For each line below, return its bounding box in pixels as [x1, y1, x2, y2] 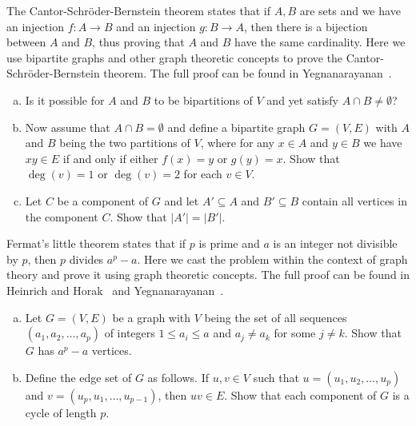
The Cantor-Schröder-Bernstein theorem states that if [6, 2, 270, 18]
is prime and [198, 235, 260, 252]
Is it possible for [25, 91, 105, 108]
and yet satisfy [266, 91, 338, 108]
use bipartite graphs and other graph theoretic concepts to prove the [6, 49, 343, 66]
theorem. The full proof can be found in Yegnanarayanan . [103, 65, 392, 82]
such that [253, 368, 299, 385]
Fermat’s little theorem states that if [6, 235, 186, 252]
